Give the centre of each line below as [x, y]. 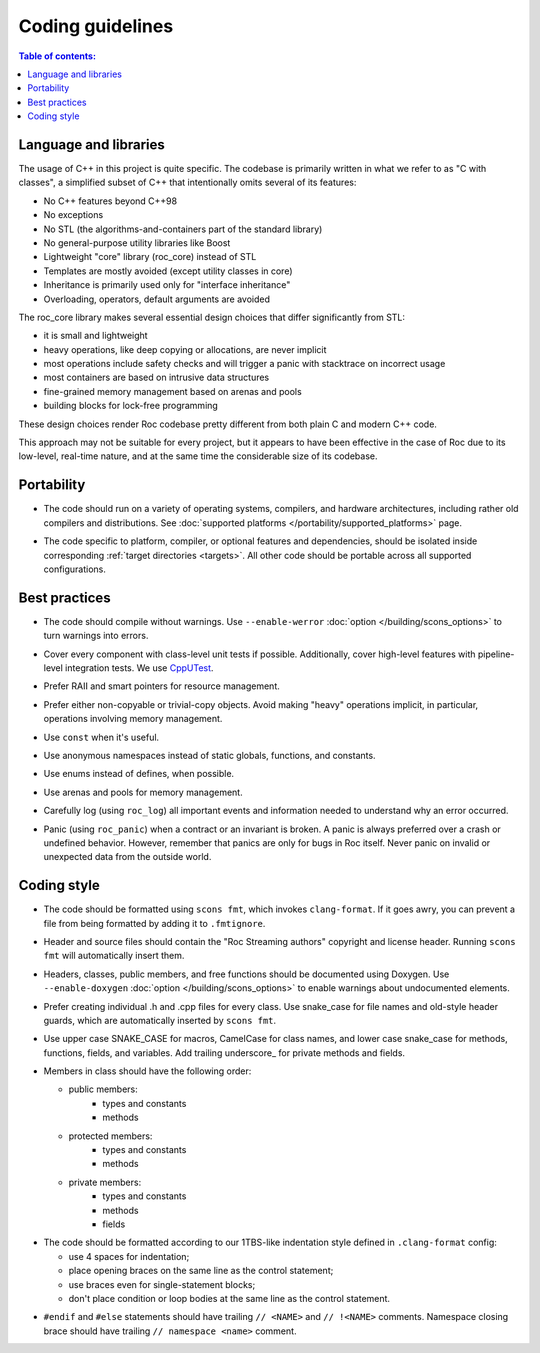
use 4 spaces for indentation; [129, 1256]
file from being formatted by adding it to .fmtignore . [154, 923]
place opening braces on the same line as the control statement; [201, 1271]
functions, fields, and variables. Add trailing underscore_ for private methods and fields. [224, 1052]
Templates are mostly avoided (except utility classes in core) [168, 271]
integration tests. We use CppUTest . [139, 667]
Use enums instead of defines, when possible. [139, 774]
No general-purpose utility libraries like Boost [137, 242]
